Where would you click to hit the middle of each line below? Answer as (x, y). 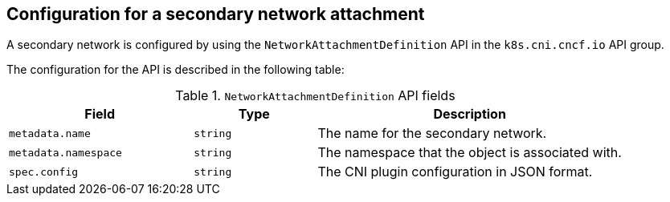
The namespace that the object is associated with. (470, 153)
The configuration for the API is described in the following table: (176, 70)
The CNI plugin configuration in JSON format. (455, 172)
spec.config (44, 172)
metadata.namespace (65, 152)
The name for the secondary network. (432, 133)
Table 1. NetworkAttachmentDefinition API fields (315, 96)
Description (470, 114)
